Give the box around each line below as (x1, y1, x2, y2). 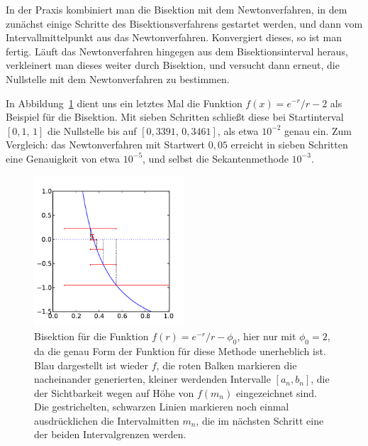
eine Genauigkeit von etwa (6, 151, 121, 165)
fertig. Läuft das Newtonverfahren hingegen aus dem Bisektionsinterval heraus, (6, 43, 348, 58)
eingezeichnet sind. (235, 385, 317, 400)
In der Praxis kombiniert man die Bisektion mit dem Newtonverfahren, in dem (6, 2, 347, 16)
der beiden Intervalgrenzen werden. (34, 427, 186, 442)
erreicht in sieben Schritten (230, 137, 348, 152)
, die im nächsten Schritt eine (196, 413, 324, 428)
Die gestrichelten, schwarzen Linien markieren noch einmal (34, 399, 289, 414)
